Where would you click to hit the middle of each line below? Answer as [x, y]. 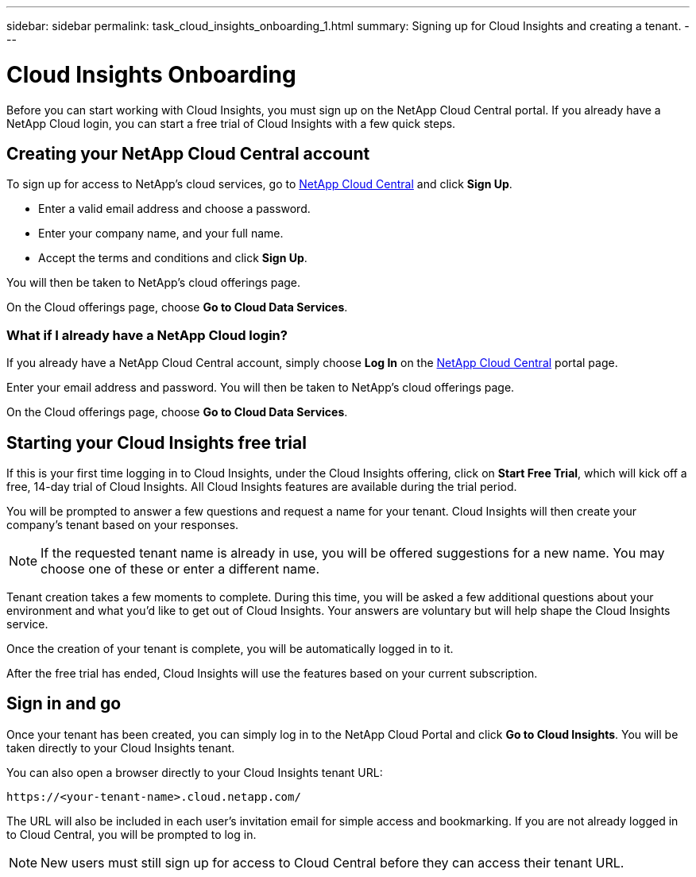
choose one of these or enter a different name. [180, 568]
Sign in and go [64, 704]
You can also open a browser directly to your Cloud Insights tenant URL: [195, 772]
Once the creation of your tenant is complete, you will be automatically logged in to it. [230, 648]
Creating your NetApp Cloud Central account [188, 153]
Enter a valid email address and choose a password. [174, 209]
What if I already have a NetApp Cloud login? [147, 335]
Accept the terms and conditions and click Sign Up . [173, 258]
